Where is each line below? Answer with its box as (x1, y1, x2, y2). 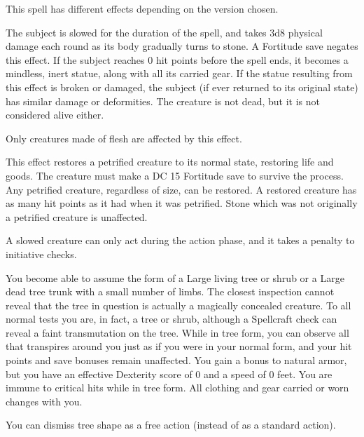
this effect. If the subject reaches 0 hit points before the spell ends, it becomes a (6, 52, 349, 67)
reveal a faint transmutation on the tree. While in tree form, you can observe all (6, 325, 349, 339)
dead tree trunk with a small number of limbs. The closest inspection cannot (6, 284, 335, 299)
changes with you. (6, 394, 83, 408)
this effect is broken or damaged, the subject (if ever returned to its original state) (6, 79, 358, 94)
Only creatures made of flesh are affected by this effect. (6, 130, 242, 145)
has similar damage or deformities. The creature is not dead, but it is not (6, 93, 320, 108)
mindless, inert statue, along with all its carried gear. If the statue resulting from (6, 66, 353, 81)
